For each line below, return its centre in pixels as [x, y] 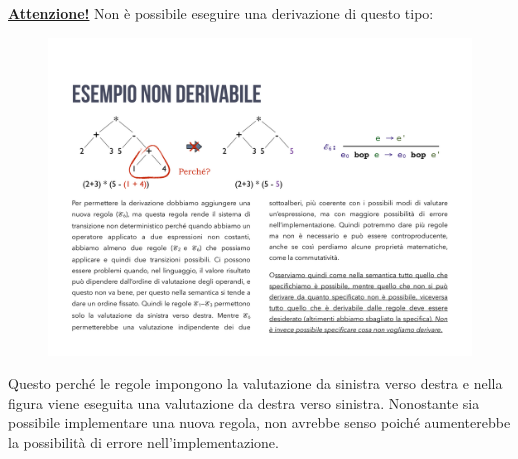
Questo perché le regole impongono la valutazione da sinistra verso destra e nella [255, 383]
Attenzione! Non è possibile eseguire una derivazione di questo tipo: [221, 13]
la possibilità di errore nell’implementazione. [143, 441]
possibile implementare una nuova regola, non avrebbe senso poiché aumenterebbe [259, 422]
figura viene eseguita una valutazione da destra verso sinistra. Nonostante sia [244, 402]
